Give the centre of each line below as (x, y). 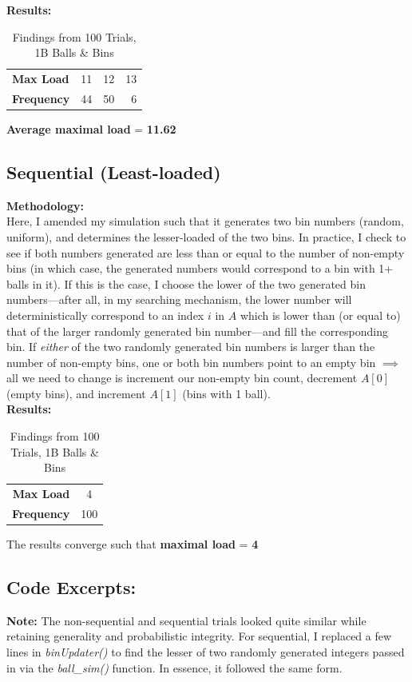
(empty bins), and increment (76, 393)
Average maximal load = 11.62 (91, 128)
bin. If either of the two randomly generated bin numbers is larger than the (191, 347)
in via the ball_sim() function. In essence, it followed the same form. (174, 667)
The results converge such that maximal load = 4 (133, 544)
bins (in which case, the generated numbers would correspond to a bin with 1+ (200, 268)
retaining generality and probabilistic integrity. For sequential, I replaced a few (199, 636)
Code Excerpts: (71, 587)
